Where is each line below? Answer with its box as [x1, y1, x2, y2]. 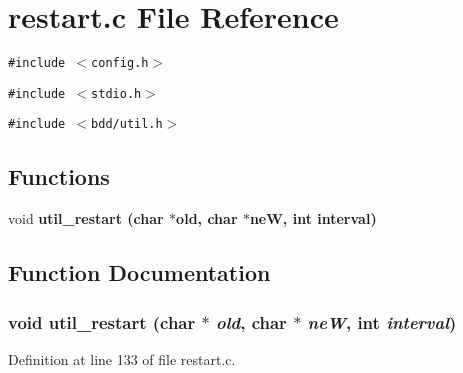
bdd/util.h [91, 117, 163, 132]
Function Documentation [8, 257, 271, 288]
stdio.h [91, 86, 142, 101]
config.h [91, 56, 149, 71]
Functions [8, 161, 110, 192]
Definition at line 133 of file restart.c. [8, 348, 236, 369]
